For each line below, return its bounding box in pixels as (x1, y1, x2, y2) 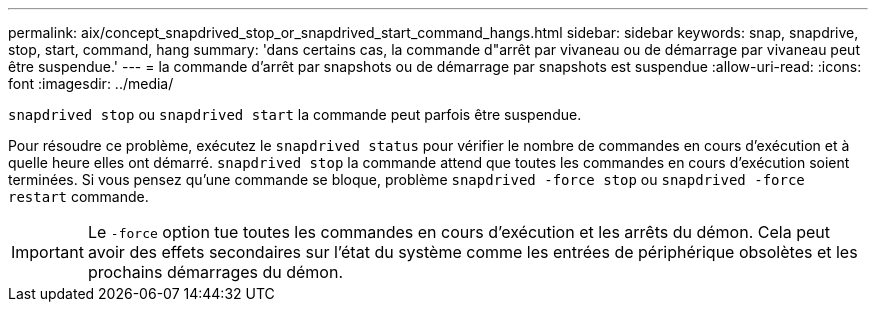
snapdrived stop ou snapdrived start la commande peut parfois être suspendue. (8, 106, 582, 123)
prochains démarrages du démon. (87, 262, 344, 282)
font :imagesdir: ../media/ (8, 75, 174, 92)
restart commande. (8, 188, 149, 205)
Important (11, 242, 84, 262)
